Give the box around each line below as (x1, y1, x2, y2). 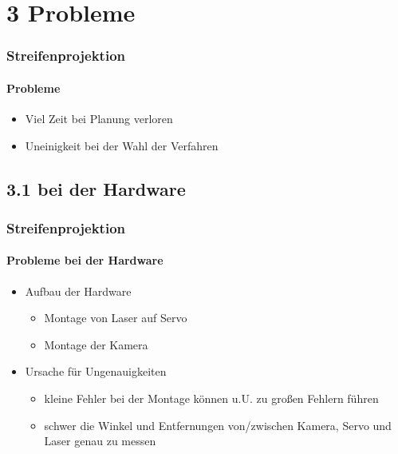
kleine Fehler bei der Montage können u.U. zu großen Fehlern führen (44, 390, 379, 406)
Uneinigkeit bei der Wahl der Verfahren (25, 137, 219, 153)
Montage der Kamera (44, 336, 148, 352)
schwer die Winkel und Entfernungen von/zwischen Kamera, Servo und (44, 416, 392, 433)
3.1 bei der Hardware (6, 176, 186, 201)
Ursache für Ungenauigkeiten (25, 363, 167, 380)
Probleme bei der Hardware (6, 252, 164, 269)
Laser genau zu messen (44, 432, 156, 449)
